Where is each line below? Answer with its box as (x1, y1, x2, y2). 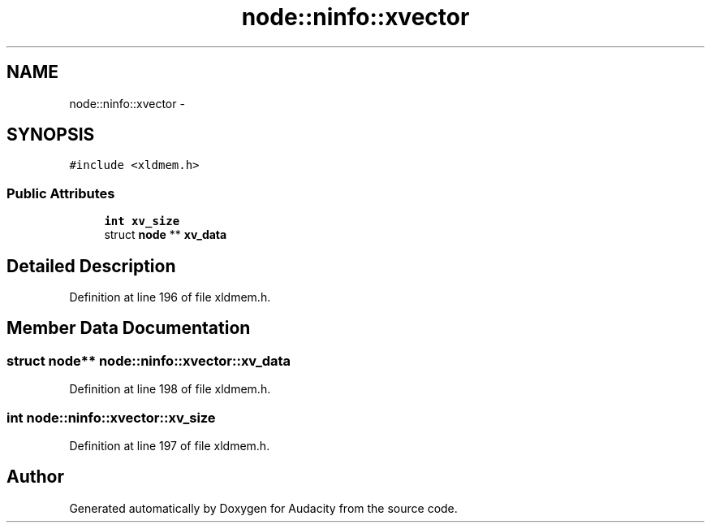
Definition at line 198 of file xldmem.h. (69, 382, 271, 397)
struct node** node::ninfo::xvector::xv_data (6, 352, 291, 369)
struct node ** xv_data (104, 228, 227, 242)
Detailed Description (6, 255, 176, 276)
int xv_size (104, 215, 180, 228)
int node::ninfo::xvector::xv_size (6, 409, 216, 426)
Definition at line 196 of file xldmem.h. (69, 290, 271, 305)
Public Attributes (6, 184, 115, 202)
